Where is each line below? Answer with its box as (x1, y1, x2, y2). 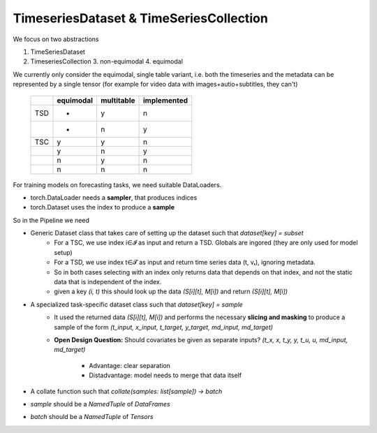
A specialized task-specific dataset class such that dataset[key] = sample (30, 300, 244, 309)
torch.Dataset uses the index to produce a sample (30, 203, 175, 212)
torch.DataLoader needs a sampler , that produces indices (30, 193, 198, 202)
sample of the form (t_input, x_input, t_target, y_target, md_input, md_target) (54, 323, 274, 331)
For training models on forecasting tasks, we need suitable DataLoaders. (13, 180, 222, 189)
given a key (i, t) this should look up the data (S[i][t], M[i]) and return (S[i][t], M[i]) (54, 287, 288, 296)
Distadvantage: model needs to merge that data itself (89, 371, 242, 380)
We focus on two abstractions (13, 35, 99, 43)
